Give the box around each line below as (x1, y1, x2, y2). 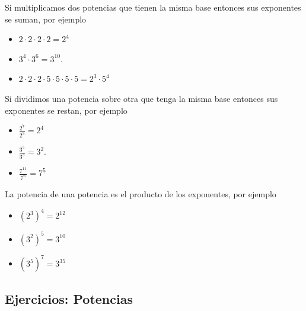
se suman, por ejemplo (5, 12, 87, 25)
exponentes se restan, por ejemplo (5, 104, 128, 116)
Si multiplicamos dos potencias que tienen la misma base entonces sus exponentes (5, 1, 301, 13)
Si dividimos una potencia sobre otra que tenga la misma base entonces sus (5, 92, 278, 104)
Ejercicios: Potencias (5, 289, 133, 307)
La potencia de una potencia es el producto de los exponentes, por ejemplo (5, 188, 276, 200)
